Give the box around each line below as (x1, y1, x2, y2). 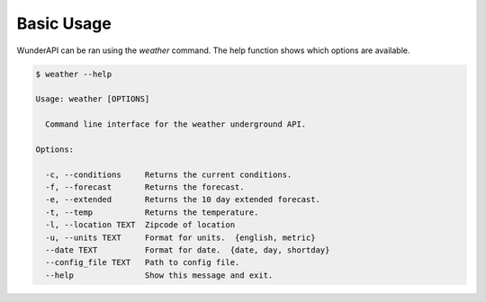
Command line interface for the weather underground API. (45, 120, 307, 129)
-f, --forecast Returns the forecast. (45, 182, 245, 192)
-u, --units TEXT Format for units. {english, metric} (45, 232, 316, 243)
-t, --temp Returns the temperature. (45, 207, 259, 218)
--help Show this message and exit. (45, 270, 274, 280)
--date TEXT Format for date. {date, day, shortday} (45, 245, 330, 255)
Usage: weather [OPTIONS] (35, 94, 150, 104)
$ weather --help (35, 68, 112, 79)
